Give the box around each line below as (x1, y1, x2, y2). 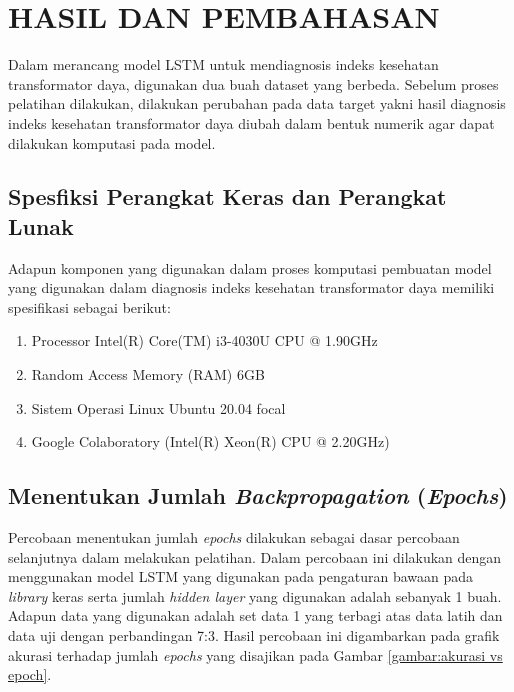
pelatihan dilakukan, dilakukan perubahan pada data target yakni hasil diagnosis (8, 93, 506, 114)
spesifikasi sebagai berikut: (8, 296, 171, 317)
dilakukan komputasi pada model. (8, 132, 216, 153)
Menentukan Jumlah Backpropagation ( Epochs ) (8, 480, 508, 511)
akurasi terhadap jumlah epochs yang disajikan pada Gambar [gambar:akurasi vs (8, 644, 503, 665)
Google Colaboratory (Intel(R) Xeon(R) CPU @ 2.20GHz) (31, 431, 390, 452)
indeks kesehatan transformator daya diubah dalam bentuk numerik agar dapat (8, 112, 495, 133)
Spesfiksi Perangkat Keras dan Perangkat (8, 181, 447, 212)
